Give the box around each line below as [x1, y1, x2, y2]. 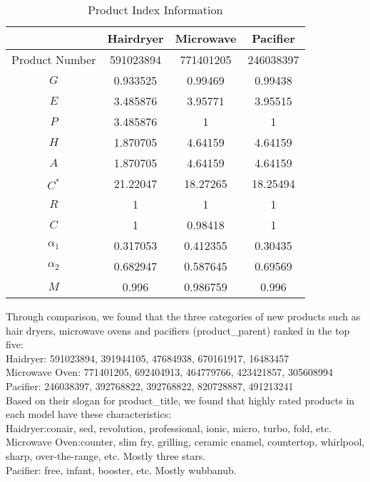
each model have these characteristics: [6, 407, 172, 421]
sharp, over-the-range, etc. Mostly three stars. [6, 448, 206, 463]
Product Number [11, 51, 96, 68]
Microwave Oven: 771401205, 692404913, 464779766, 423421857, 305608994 [6, 365, 333, 379]
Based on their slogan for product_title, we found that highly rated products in [6, 392, 355, 407]
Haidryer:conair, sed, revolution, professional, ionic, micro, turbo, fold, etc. [6, 420, 332, 435]
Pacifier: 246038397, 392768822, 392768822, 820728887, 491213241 [6, 378, 294, 393]
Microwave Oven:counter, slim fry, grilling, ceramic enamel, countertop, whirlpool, [6, 434, 365, 449]
